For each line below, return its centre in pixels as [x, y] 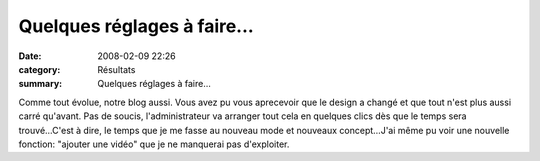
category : [39, 69]
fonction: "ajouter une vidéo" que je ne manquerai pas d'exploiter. [154, 144]
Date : [30, 56]
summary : [40, 84]
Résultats [116, 69]
